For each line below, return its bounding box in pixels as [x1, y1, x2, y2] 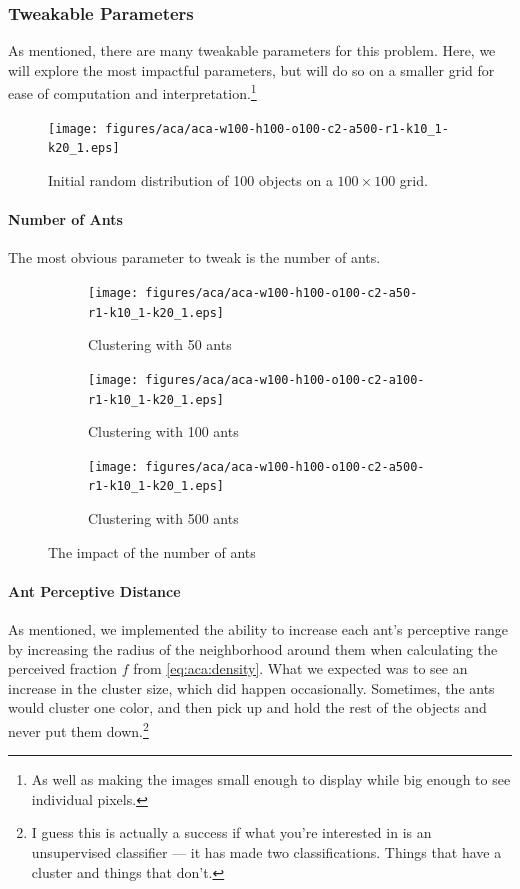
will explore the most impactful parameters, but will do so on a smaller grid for [8, 59, 495, 80]
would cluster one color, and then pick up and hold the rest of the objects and [8, 697, 487, 718]
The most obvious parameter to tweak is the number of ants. [8, 247, 381, 268]
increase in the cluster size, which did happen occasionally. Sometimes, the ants [8, 677, 495, 698]
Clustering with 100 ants [88, 421, 239, 442]
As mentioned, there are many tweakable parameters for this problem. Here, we [8, 40, 496, 61]
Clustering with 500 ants [88, 508, 239, 529]
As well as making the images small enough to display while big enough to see [31, 769, 511, 790]
